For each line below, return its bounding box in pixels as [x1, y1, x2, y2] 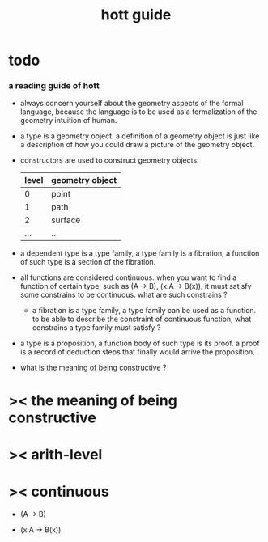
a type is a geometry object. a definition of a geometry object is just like [19, 131, 260, 141]
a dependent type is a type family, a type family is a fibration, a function [19, 248, 260, 258]
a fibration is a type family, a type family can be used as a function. [32, 306, 257, 315]
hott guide [100, 6, 172, 24]
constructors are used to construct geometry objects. [19, 155, 200, 165]
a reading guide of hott [8, 80, 100, 91]
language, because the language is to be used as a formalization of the [19, 107, 257, 116]
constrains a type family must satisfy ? [32, 323, 161, 332]
